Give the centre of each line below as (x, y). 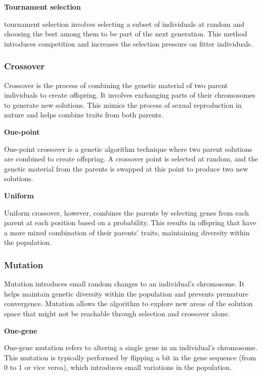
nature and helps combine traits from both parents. (84, 115)
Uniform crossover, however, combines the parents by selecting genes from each (127, 212)
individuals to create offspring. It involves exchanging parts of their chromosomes (130, 95)
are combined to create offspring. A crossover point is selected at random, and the (131, 159)
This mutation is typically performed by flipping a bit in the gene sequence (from (130, 357)
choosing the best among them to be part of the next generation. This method (126, 34)
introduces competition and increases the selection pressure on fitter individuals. (128, 43)
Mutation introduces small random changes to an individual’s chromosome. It (124, 284)
